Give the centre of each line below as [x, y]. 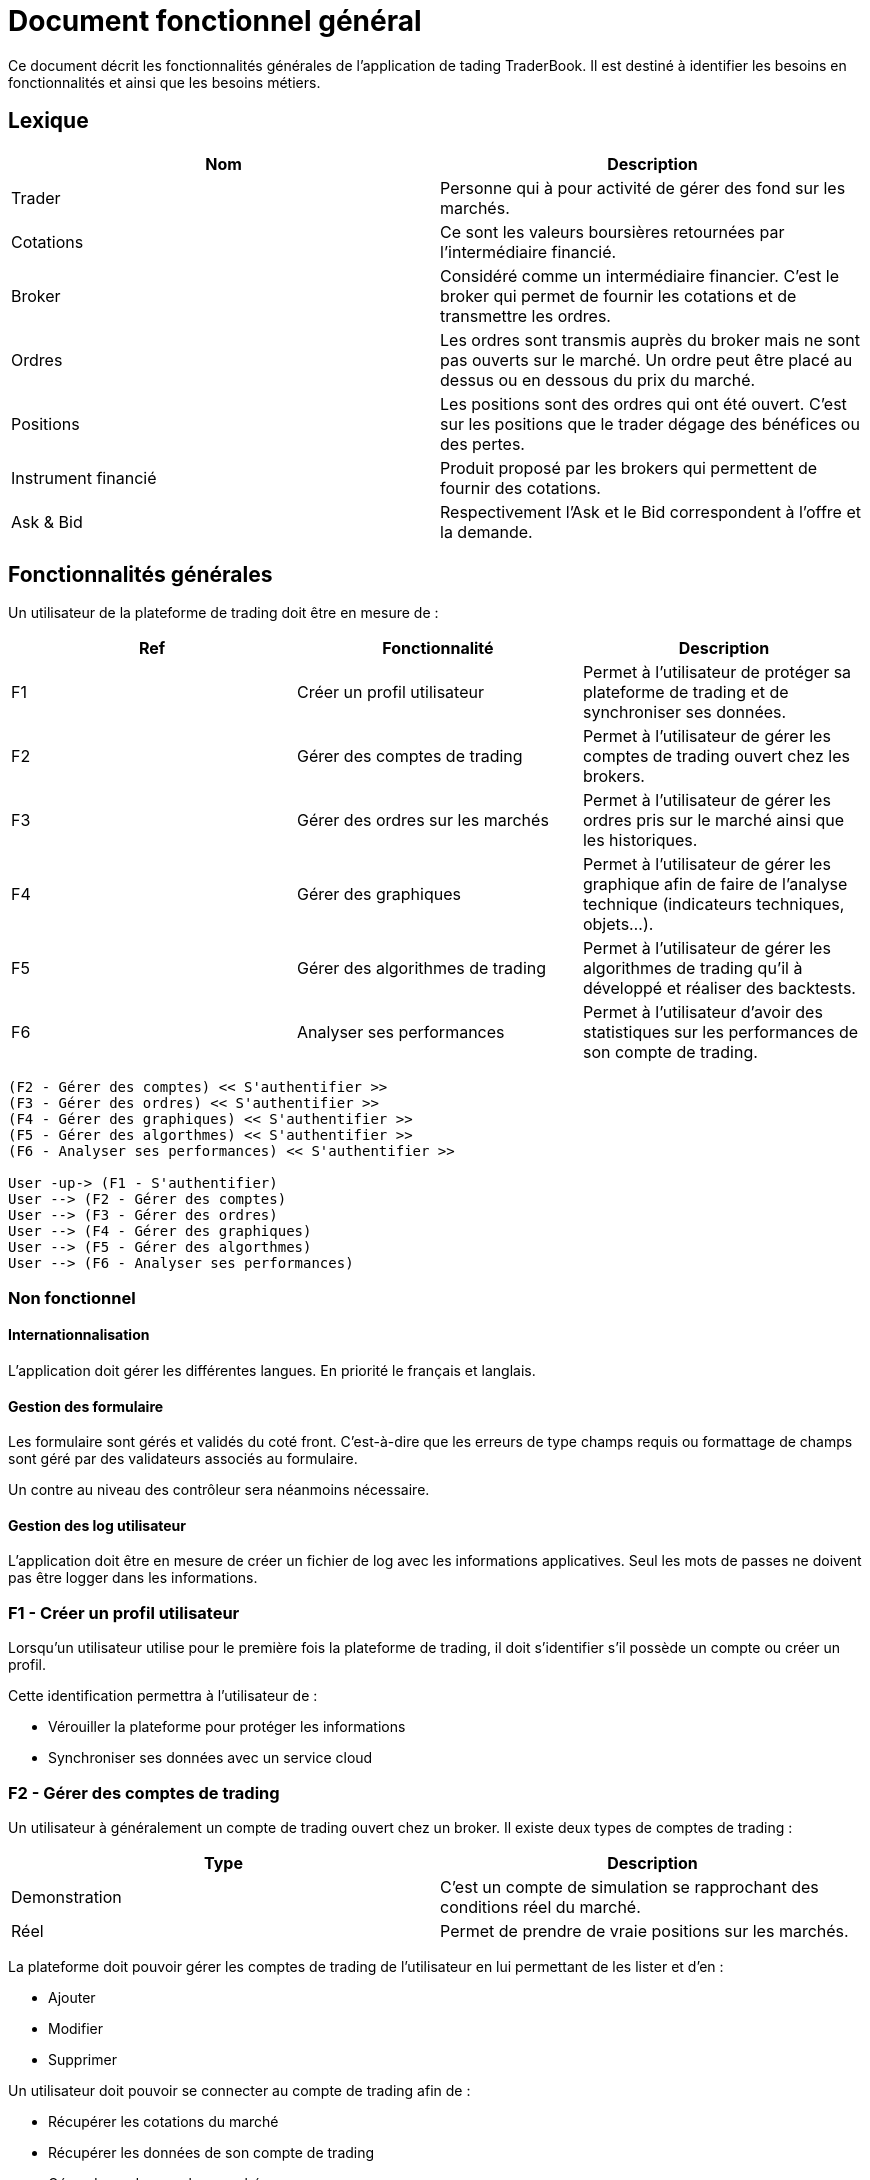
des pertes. [482, 443]
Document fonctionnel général [215, 21]
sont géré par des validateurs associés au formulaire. [183, 1459]
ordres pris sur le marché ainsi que [713, 820]
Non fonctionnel [72, 1297]
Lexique [48, 121]
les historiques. [640, 840]
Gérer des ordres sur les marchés [422, 820]
